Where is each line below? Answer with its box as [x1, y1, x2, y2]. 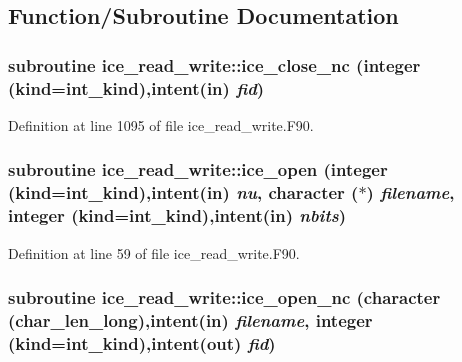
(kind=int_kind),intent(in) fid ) [8, 75, 265, 100]
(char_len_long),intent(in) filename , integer [8, 308, 373, 333]
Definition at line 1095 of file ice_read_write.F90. [8, 114, 314, 135]
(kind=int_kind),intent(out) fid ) [8, 330, 276, 355]
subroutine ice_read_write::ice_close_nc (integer [8, 52, 421, 77]
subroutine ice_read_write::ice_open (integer [8, 157, 388, 182]
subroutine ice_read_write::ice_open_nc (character [8, 285, 441, 310]
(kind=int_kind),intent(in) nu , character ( [8, 180, 359, 205]
